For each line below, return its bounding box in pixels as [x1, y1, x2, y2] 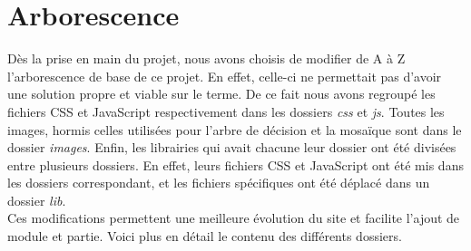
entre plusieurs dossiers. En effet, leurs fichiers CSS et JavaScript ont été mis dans [7, 155, 464, 174]
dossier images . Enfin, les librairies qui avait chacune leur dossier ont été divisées [7, 138, 456, 157]
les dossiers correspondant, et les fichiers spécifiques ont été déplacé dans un [7, 173, 430, 192]
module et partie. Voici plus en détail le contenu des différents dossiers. [7, 227, 402, 246]
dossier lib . [7, 190, 66, 209]
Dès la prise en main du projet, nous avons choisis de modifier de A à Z [7, 49, 406, 68]
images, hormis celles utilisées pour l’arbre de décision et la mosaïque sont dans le [7, 120, 462, 139]
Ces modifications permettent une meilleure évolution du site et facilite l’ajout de [7, 208, 460, 227]
